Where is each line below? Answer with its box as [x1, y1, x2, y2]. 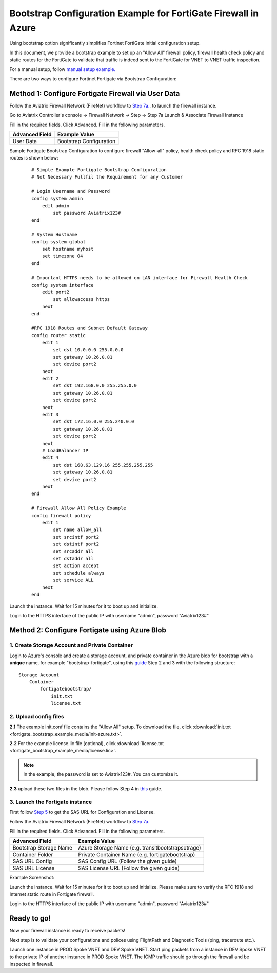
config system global [31, 239, 86, 244]
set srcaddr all [53, 549, 94, 554]
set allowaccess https [53, 296, 110, 302]
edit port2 [42, 289, 70, 295]
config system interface [31, 282, 94, 288]
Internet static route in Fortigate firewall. [9, 891, 94, 897]
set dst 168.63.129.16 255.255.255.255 [53, 462, 153, 468]
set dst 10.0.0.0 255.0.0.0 [53, 347, 124, 352]
